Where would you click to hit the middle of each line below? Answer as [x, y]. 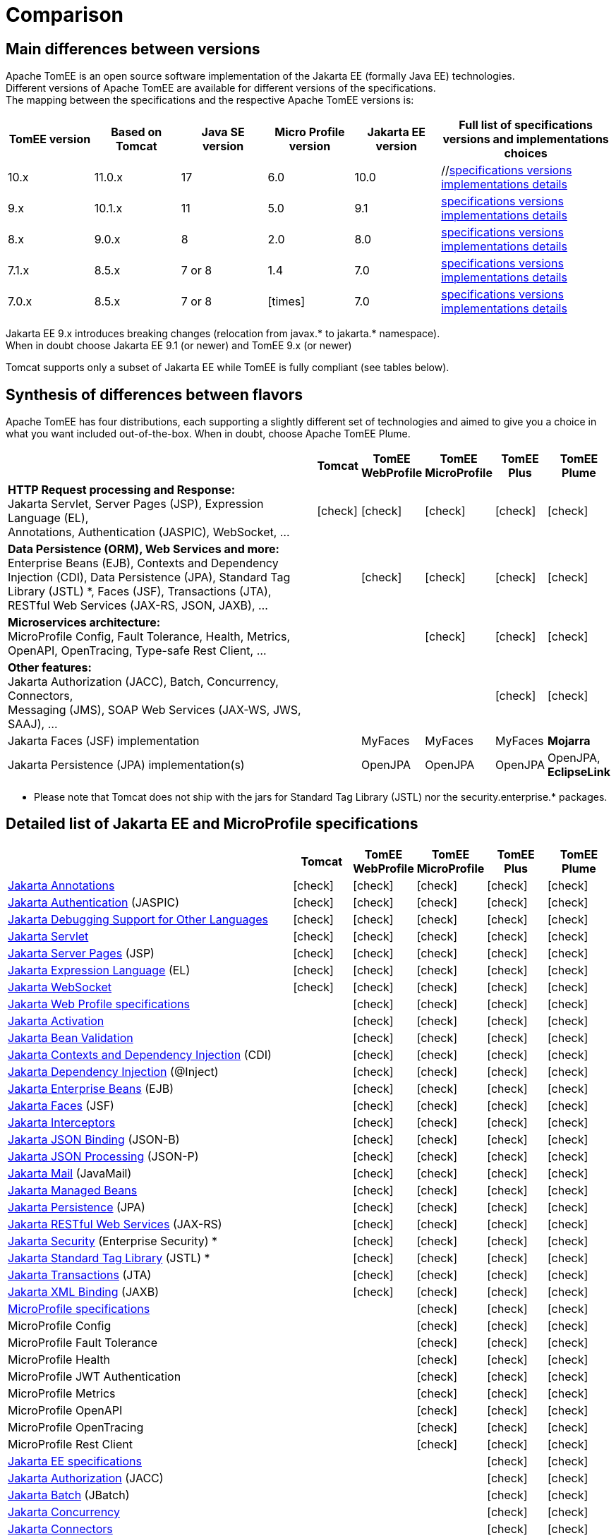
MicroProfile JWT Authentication [95, 1376]
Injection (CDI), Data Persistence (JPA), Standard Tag [149, 577]
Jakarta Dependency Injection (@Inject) [113, 1071]
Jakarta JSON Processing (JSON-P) [103, 1156]
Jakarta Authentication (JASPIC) [93, 902]
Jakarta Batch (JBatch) [69, 1495]
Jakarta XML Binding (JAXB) [84, 1291]
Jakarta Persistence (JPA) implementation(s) [126, 765]
